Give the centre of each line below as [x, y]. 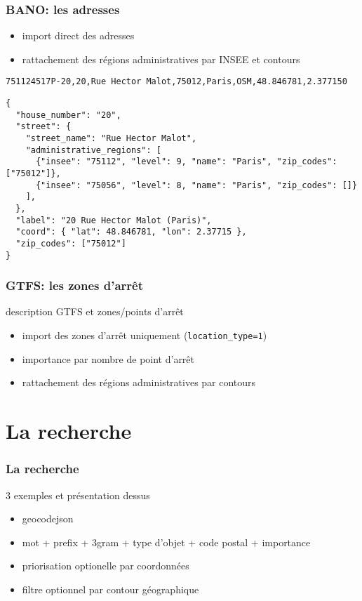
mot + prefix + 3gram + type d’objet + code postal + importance [166, 542]
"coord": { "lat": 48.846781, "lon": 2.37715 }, [131, 232]
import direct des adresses [78, 35]
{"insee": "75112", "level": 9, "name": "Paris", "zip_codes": [186, 162]
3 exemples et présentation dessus [78, 495]
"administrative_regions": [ [93, 150]
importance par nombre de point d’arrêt [108, 358]
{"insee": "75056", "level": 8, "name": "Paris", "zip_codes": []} [196, 185]
